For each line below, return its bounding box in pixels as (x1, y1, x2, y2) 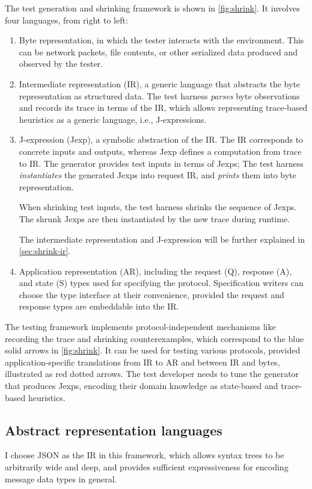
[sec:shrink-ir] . (19, 244, 71, 257)
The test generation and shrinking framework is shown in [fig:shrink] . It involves (5, 2, 300, 14)
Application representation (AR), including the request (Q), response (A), (19, 264, 292, 277)
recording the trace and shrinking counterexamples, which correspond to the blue (5, 332, 304, 344)
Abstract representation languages (5, 420, 222, 439)
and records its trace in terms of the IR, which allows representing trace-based (19, 101, 308, 114)
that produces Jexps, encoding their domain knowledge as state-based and (5, 379, 278, 392)
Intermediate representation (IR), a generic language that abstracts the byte (19, 77, 301, 90)
